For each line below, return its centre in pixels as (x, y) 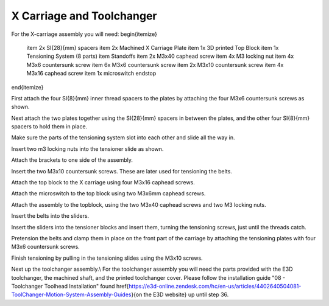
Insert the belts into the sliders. (50, 216)
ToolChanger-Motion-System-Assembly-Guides (71, 294)
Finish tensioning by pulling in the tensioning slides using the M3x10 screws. (107, 258)
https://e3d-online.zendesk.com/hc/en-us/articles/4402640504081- (215, 286)
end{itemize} (27, 87)
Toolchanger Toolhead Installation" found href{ (70, 286)
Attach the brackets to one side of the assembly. (72, 160)
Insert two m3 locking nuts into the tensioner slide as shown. (87, 148)
